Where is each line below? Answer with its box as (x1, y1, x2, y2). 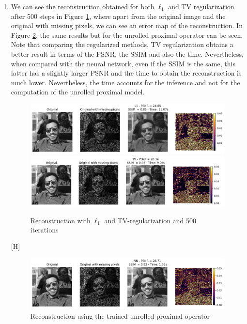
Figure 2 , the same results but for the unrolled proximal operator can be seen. (11, 30, 243, 40)
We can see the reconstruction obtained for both (11, 1, 154, 11)
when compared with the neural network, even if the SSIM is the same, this (11, 58, 235, 68)
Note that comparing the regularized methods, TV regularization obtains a (11, 39, 233, 49)
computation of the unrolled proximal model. (11, 87, 145, 97)
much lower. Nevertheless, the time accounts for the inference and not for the (11, 77, 240, 87)
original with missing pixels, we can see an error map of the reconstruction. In (11, 20, 243, 31)
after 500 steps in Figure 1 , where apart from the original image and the (11, 11, 226, 21)
